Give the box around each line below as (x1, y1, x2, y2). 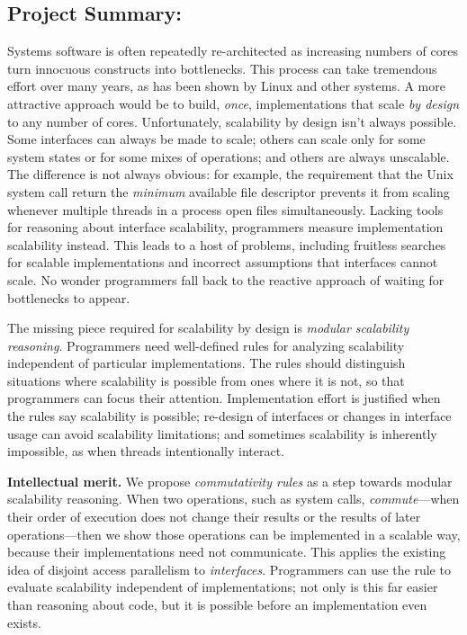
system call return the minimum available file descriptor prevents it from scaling (7, 182, 450, 201)
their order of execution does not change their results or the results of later (7, 507, 421, 526)
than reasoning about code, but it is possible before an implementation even (7, 595, 427, 614)
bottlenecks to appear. (7, 288, 130, 307)
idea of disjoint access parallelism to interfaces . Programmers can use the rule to (7, 559, 451, 578)
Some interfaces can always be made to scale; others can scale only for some (7, 130, 426, 148)
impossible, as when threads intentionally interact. (7, 442, 285, 461)
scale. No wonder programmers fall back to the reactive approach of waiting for (7, 270, 445, 289)
